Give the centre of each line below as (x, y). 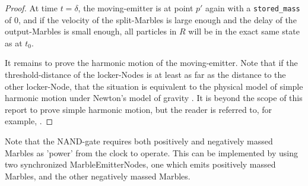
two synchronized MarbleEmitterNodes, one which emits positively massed (140, 164)
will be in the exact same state (244, 31)
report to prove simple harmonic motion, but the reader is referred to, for (139, 109)
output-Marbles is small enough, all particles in (91, 31)
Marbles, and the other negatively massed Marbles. (98, 176)
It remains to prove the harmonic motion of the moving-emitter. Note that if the (151, 63)
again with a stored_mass (253, 8)
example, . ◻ (29, 121)
